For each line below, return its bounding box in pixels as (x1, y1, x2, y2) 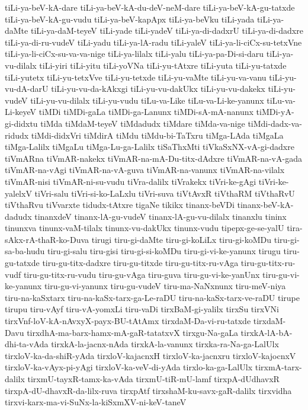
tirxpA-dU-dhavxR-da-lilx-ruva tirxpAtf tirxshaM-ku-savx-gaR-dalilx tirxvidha (5, 384, 292, 396)
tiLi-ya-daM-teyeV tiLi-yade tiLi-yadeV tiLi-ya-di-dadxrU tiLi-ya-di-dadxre (30, 24, 303, 37)
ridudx (5, 129, 29, 141)
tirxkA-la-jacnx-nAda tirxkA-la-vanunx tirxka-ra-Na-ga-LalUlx (51, 338, 279, 350)
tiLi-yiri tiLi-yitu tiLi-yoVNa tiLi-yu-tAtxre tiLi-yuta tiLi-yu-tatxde (39, 59, 287, 71)
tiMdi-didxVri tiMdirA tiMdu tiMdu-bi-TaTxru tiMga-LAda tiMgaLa (31, 129, 284, 141)
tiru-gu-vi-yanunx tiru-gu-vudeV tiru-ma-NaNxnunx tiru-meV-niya (44, 280, 286, 292)
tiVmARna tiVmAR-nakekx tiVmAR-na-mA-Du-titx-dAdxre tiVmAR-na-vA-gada (5, 152, 302, 164)
